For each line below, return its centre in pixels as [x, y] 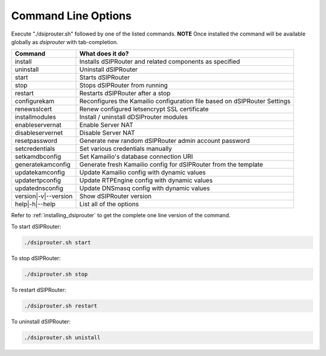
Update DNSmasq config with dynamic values [145, 188]
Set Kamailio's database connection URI [136, 157]
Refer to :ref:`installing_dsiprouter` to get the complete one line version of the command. [121, 215]
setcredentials [35, 149]
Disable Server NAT [107, 133]
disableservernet [39, 133]
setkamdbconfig [38, 157]
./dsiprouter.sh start [57, 242]
